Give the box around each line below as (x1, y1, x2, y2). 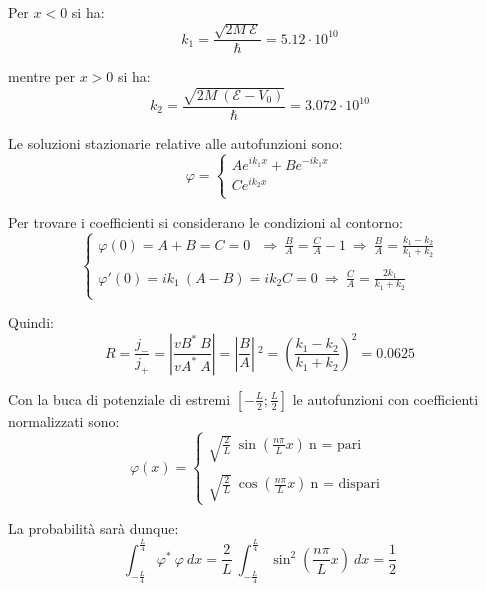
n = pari (308, 437, 362, 452)
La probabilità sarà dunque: (8, 517, 179, 538)
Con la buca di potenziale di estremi (8, 388, 231, 409)
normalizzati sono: (8, 410, 120, 431)
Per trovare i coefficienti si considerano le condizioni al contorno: (8, 211, 403, 232)
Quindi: (8, 312, 54, 333)
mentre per (8, 66, 75, 87)
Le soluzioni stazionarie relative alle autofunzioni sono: (8, 132, 343, 153)
